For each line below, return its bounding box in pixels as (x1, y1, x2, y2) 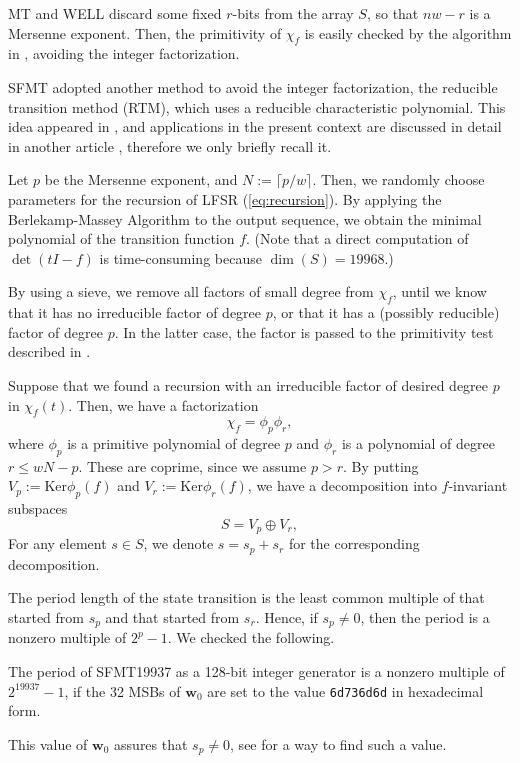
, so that (366, 3, 419, 23)
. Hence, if (255, 606, 318, 627)
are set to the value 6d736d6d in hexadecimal (207, 680, 484, 701)
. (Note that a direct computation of (246, 228, 469, 249)
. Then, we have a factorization (68, 394, 259, 415)
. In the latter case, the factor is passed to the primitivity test (114, 321, 494, 342)
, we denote (143, 533, 214, 554)
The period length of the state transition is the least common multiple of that (8, 587, 485, 608)
